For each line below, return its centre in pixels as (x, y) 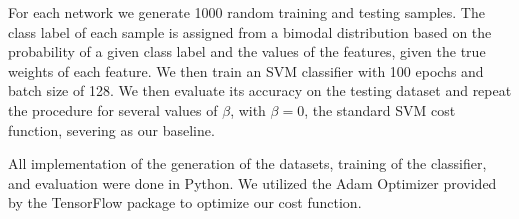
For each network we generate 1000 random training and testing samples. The (246, 12)
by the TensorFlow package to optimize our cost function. (185, 202)
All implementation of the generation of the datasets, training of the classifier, (247, 163)
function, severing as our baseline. (111, 129)
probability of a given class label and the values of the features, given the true (247, 51)
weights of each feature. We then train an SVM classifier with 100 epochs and (246, 70)
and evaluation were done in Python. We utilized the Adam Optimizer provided (252, 182)
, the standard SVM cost (380, 109)
